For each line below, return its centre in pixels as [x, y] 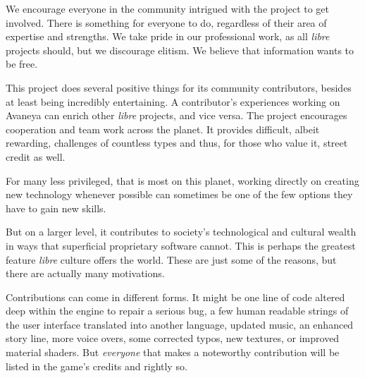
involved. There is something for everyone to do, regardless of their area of [166, 22]
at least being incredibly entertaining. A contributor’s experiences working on [173, 101]
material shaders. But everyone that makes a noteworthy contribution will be [173, 352]
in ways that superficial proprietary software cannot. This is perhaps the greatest [181, 245]
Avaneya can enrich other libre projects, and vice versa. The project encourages [177, 115]
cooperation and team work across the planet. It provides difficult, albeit [163, 129]
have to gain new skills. [56, 208]
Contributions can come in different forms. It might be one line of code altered [175, 297]
